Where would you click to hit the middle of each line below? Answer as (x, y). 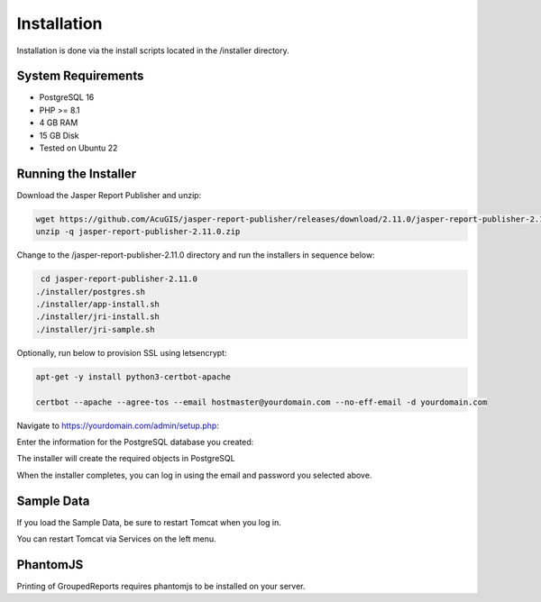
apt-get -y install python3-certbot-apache (133, 377)
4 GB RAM (59, 123)
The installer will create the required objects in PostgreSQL (126, 459)
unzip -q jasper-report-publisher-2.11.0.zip (138, 232)
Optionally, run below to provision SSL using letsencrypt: (122, 352)
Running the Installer (77, 173)
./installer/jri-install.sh (97, 317)
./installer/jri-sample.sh (95, 329)
